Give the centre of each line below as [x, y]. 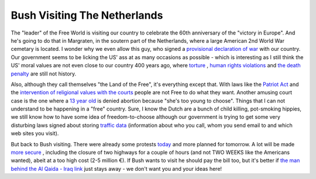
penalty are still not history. [44, 74]
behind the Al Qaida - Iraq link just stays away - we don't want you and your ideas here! [116, 168]
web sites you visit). [35, 133]
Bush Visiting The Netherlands [87, 15]
